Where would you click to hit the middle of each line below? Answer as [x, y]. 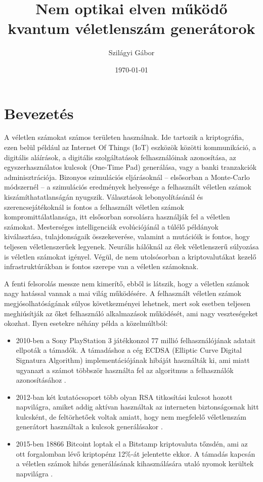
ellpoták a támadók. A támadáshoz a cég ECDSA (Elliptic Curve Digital [129, 350]
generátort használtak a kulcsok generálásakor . [89, 427]
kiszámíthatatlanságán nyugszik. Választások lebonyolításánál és [104, 197]
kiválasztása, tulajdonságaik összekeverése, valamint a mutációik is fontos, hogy [127, 236]
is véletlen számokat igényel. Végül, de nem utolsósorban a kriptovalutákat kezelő [130, 256]
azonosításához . [41, 380]
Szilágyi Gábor [131, 52]
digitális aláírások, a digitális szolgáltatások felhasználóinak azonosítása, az [120, 157]
